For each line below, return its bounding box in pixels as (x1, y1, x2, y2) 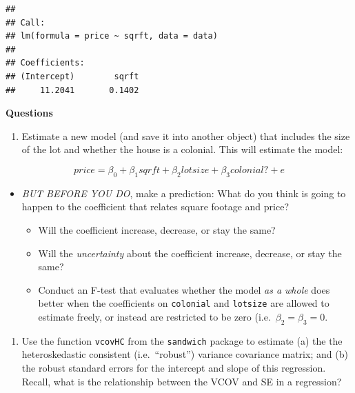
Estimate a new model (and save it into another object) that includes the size (21, 128, 350, 143)
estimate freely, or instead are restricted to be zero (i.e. (38, 309, 271, 323)
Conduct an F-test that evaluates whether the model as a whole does (38, 282, 330, 296)
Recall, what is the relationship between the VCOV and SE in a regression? (21, 374, 342, 388)
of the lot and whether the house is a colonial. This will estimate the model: (21, 142, 343, 157)
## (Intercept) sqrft (6, 71, 139, 81)
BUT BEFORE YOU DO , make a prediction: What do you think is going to (21, 185, 346, 200)
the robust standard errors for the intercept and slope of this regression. (21, 361, 326, 374)
